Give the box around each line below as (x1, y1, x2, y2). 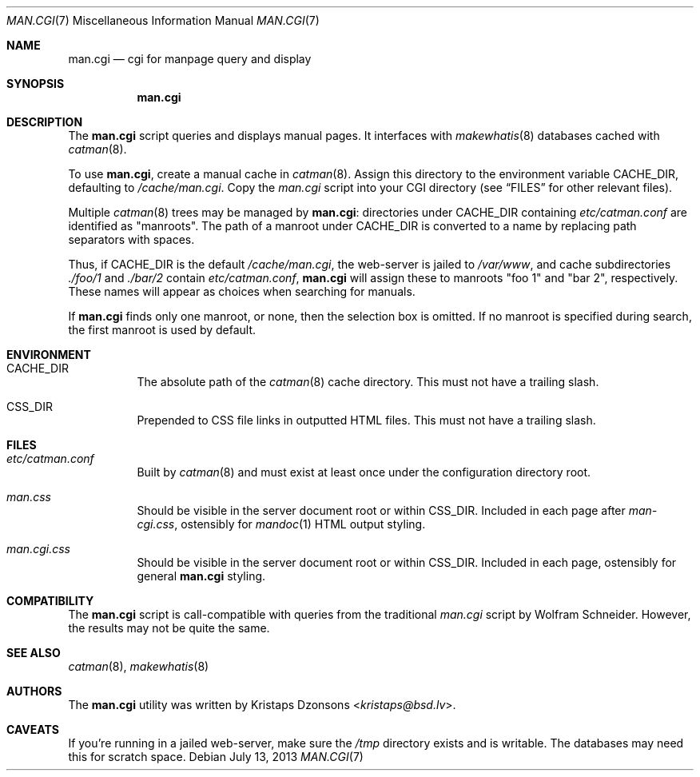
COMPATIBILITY (6, 594, 94, 608)
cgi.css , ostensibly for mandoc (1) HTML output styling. (137, 517, 426, 531)
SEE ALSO (6, 646, 61, 659)
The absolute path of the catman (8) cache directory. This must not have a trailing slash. (137, 375, 599, 388)
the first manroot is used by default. (68, 323, 257, 337)
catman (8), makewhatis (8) (68, 659, 209, 673)
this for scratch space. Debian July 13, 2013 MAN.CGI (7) (68, 750, 364, 763)
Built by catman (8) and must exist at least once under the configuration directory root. (137, 465, 591, 479)
